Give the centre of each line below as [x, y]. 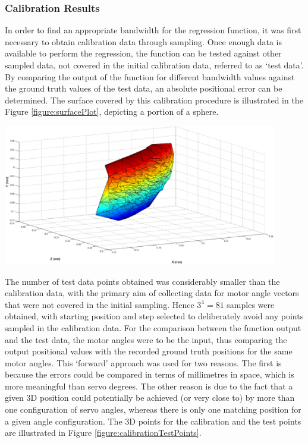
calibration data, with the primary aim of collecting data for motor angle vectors [152, 293]
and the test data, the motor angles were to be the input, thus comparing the [146, 339]
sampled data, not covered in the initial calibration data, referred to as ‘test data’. [154, 65]
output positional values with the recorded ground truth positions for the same [149, 351]
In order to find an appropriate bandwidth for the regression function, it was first [153, 30]
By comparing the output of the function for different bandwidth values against [150, 76]
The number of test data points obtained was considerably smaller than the [142, 281]
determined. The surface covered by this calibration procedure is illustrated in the [154, 100]
